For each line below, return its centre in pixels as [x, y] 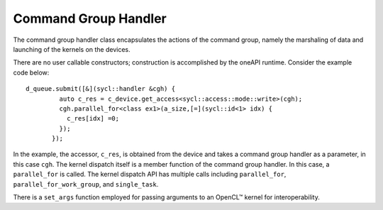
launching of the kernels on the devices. [72, 49]
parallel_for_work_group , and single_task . [86, 184]
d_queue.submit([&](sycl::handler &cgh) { [101, 89]
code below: [31, 72]
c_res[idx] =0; [93, 118]
